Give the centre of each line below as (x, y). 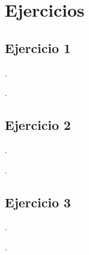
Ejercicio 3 (38, 202)
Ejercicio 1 (38, 47)
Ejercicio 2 (38, 125)
